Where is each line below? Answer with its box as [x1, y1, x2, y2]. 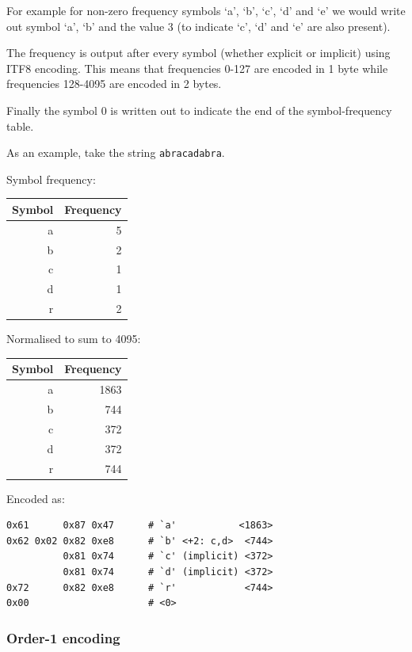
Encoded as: [6, 490, 65, 506]
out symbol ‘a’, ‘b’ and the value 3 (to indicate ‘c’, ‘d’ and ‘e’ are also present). [6, 17, 391, 34]
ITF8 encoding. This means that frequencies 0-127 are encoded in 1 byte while [6, 59, 388, 76]
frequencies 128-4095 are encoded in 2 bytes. [6, 75, 222, 92]
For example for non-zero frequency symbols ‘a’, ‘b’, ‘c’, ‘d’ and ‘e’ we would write [6, 2, 406, 18]
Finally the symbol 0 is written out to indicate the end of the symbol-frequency [6, 101, 392, 118]
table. [6, 117, 34, 134]
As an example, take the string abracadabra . [6, 144, 225, 161]
